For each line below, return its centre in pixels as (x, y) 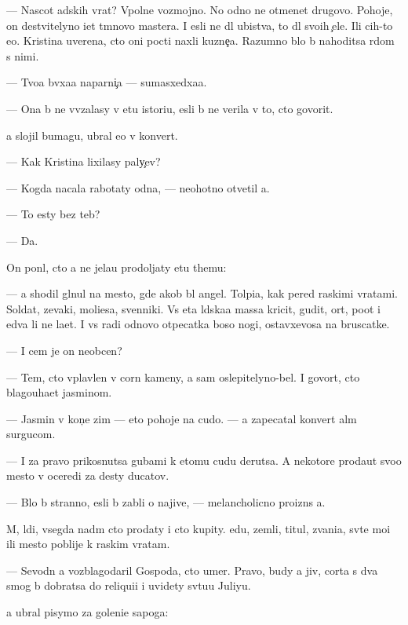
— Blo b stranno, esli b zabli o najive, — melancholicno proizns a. (166, 502)
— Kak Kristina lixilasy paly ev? (84, 161)
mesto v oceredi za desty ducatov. (88, 475)
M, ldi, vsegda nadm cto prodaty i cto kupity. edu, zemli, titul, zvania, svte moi (199, 528)
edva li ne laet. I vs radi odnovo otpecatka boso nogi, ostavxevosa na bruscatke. (198, 324)
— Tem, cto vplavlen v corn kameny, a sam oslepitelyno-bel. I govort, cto (183, 376)
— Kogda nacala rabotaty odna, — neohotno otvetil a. (138, 187)
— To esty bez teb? (53, 214)
